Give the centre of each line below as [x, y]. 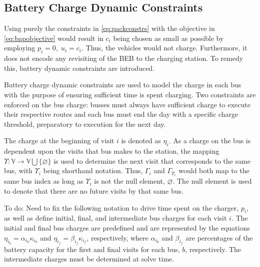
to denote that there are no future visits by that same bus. [94, 191]
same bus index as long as [44, 181]
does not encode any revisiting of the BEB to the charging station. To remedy [124, 58]
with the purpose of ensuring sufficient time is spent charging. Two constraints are [130, 94]
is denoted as [141, 140]
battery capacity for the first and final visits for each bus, [92, 249]
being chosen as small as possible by [168, 38]
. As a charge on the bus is [210, 140]
